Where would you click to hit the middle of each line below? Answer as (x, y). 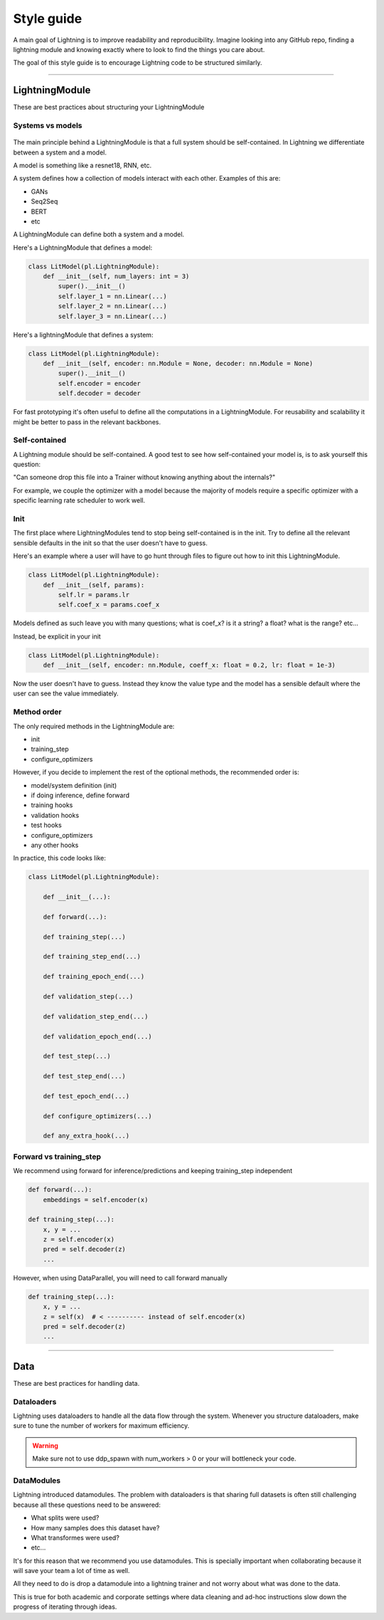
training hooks (52, 805)
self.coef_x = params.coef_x (109, 605)
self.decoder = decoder (100, 394)
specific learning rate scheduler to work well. (79, 500)
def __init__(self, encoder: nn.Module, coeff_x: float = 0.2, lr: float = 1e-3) (189, 665)
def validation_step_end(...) (96, 1016)
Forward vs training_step (57, 1157)
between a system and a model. (60, 152)
